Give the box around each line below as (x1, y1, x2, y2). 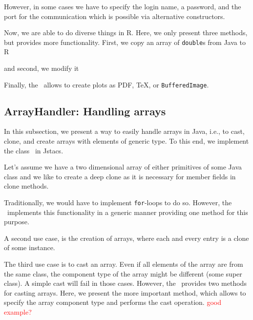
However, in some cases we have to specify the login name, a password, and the (4, 1, 241, 11)
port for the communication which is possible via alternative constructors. (4, 11, 225, 21)
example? (4, 307, 32, 317)
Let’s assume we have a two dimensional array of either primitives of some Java (4, 162, 242, 172)
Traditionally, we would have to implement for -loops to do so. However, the (4, 197, 232, 208)
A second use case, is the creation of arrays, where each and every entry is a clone (4, 233, 249, 243)
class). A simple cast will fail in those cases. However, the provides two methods (4, 278, 247, 288)
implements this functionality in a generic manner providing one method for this (7, 207, 248, 217)
